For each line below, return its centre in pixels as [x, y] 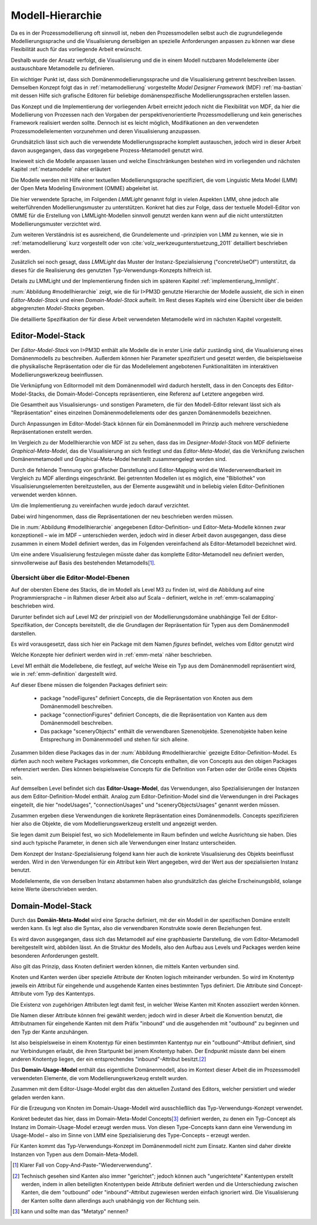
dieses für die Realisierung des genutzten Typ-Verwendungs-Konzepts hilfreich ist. [112, 270]
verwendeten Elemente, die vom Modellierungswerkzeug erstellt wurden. [99, 1078]
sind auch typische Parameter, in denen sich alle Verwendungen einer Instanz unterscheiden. [124, 843]
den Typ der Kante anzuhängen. [50, 1032]
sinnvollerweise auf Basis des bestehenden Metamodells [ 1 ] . [83, 563]
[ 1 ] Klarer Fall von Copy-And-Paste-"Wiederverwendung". [82, 1165]
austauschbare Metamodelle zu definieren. [63, 68]
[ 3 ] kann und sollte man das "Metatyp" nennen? [70, 1211]
